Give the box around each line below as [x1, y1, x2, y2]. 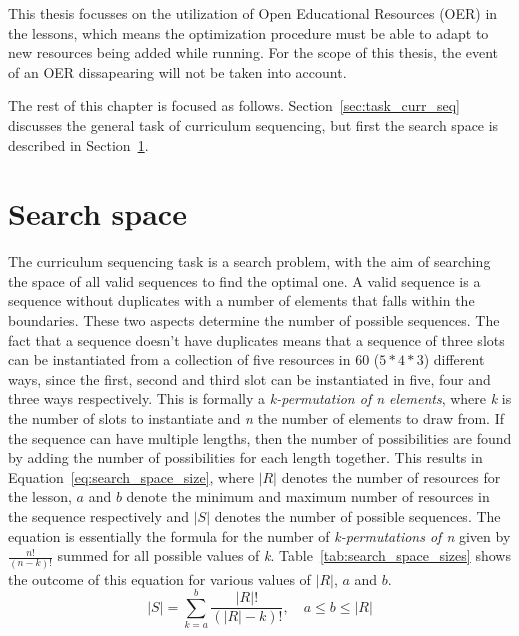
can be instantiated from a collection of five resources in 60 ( [8, 349, 380, 370]
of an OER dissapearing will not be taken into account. [8, 61, 347, 82]
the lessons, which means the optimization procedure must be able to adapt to [8, 22, 489, 43]
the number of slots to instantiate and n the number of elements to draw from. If [8, 408, 504, 429]
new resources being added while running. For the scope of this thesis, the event [8, 42, 499, 63]
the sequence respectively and [8, 506, 190, 526]
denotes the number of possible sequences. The [214, 506, 501, 526]
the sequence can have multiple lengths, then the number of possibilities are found [8, 427, 512, 448]
